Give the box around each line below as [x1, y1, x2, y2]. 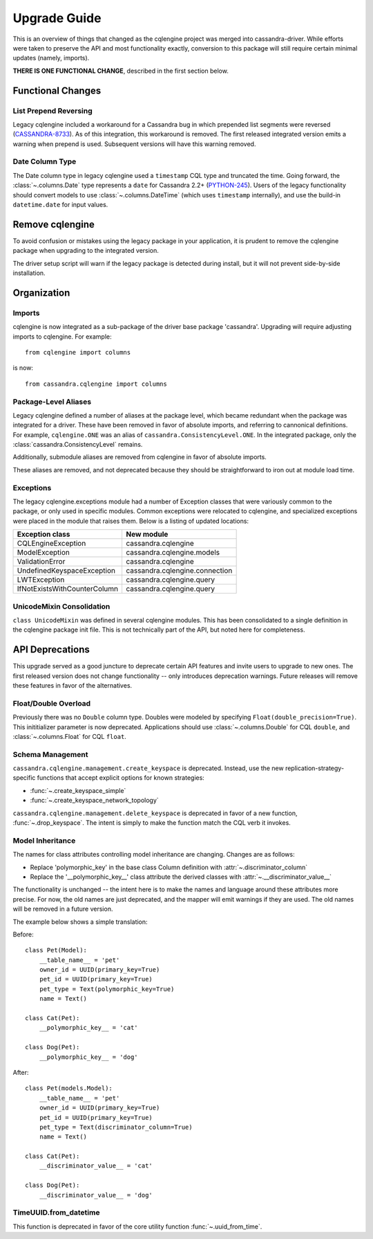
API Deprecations [12, 644, 90, 656]
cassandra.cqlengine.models [126, 548, 220, 558]
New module [126, 530, 169, 540]
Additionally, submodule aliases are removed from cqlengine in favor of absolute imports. [12, 453, 267, 461]
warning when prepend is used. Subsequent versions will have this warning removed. [12, 139, 256, 148]
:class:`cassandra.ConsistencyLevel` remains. [12, 440, 143, 449]
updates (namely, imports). [12, 54, 90, 62]
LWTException [17, 575, 65, 585]
